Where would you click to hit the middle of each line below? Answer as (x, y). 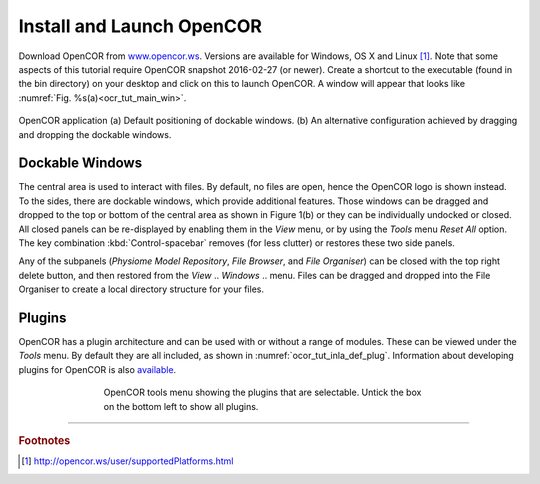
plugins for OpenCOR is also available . (97, 369)
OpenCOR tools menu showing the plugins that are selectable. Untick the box (262, 392)
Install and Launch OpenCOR (140, 26)
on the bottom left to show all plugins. (181, 406)
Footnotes (44, 440)
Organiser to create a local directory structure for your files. (141, 289)
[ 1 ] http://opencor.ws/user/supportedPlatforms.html (127, 461)
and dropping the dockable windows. (95, 134)
